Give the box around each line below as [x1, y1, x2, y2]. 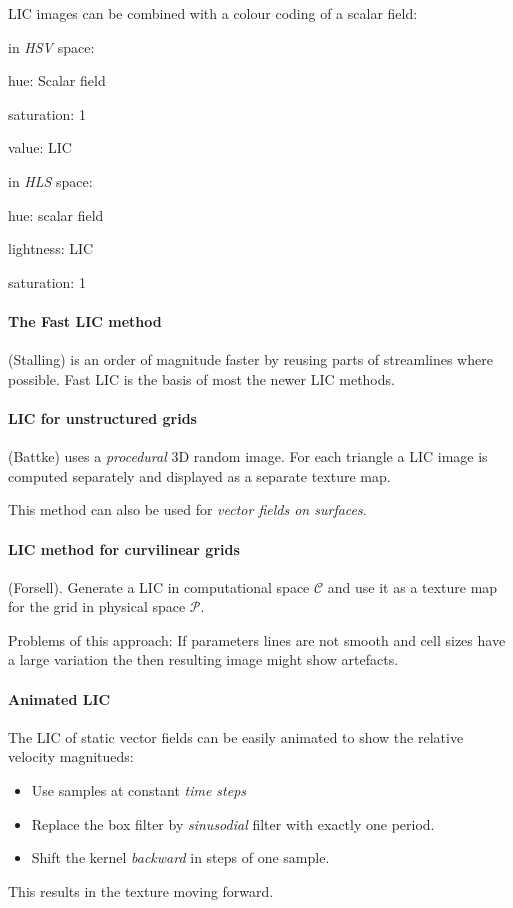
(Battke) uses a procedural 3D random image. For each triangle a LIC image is [8, 446, 488, 467]
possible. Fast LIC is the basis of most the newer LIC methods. [8, 368, 395, 389]
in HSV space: [8, 36, 95, 57]
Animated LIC [8, 688, 111, 709]
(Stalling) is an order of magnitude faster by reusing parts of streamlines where [8, 349, 493, 370]
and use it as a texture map [327, 576, 498, 597]
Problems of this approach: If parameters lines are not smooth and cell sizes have [8, 629, 506, 650]
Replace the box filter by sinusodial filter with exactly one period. [31, 813, 435, 834]
